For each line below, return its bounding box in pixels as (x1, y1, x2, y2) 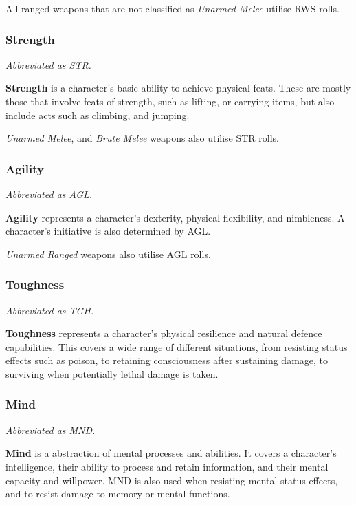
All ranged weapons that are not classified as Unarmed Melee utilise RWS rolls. (5, 1, 340, 15)
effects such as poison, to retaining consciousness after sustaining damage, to (5, 353, 329, 367)
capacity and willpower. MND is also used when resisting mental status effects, (5, 473, 338, 487)
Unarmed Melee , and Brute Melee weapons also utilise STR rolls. (5, 131, 280, 145)
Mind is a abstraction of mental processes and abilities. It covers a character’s (5, 446, 337, 460)
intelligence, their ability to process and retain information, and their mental (5, 459, 329, 473)
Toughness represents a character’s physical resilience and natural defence (5, 326, 322, 341)
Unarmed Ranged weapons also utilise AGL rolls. (5, 246, 211, 261)
